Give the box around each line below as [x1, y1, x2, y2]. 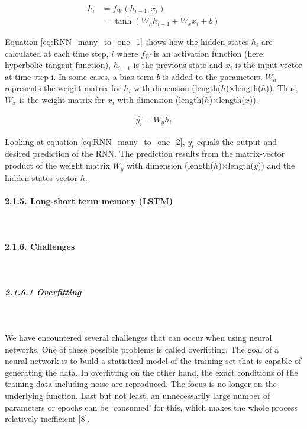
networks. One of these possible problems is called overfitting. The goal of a [5, 343, 279, 355]
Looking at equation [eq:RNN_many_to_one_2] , [5, 135, 185, 147]
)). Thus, [266, 82, 298, 94]
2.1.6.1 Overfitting [5, 286, 82, 298]
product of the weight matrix [5, 159, 110, 172]
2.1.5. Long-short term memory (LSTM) [5, 194, 173, 207]
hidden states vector [5, 171, 78, 183]
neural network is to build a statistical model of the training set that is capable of [5, 354, 302, 367]
